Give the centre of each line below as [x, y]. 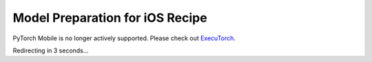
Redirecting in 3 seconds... [51, 50]
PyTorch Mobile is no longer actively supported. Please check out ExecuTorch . [124, 38]
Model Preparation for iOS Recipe [110, 18]
